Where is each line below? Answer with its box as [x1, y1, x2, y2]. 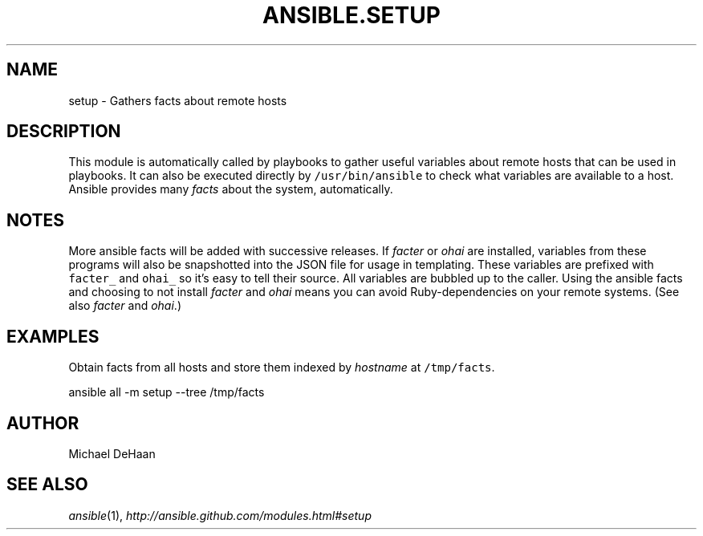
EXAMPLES [6, 326, 100, 347]
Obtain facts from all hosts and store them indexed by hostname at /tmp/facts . [68, 360, 495, 375]
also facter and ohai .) [68, 298, 181, 313]
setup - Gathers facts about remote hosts [68, 93, 287, 108]
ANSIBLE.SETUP [262, 2, 441, 29]
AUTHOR [6, 412, 79, 433]
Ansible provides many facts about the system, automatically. [68, 182, 393, 197]
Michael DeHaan [68, 446, 156, 461]
